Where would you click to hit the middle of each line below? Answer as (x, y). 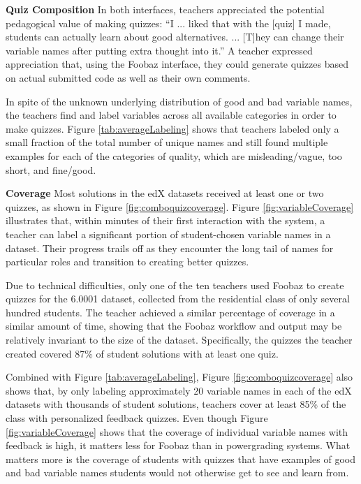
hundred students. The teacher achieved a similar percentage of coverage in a (170, 312)
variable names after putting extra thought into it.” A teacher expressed (159, 50)
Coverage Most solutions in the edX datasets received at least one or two (165, 193)
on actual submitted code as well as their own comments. (128, 77)
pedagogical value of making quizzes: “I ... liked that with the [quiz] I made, (168, 23)
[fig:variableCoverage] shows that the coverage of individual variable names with (177, 431)
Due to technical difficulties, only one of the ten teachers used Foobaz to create (175, 285)
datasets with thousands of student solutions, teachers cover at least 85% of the (176, 404)
